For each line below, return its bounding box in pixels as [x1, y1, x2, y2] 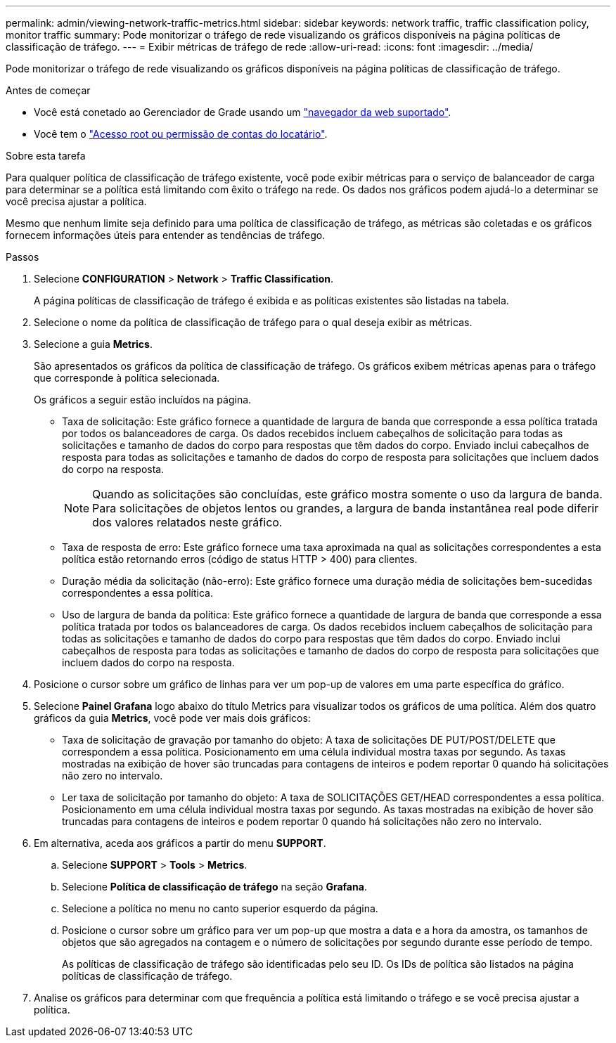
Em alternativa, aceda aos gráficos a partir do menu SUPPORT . [34, 837, 326, 849]
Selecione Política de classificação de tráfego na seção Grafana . [62, 881, 367, 893]
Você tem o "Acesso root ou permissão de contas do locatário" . [34, 128, 328, 140]
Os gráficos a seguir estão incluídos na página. [34, 394, 252, 406]
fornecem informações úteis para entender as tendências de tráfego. [6, 229, 326, 241]
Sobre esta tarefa [6, 150, 86, 162]
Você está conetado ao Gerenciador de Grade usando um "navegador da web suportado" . [34, 106, 451, 118]
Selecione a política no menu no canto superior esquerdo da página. [62, 902, 378, 914]
